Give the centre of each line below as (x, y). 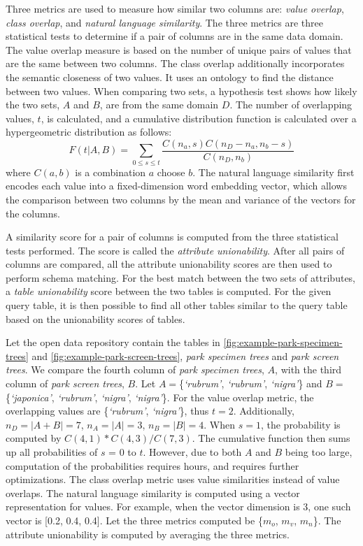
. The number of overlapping (291, 105)
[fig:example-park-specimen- (283, 342)
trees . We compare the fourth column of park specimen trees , (135, 369)
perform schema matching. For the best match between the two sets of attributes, (181, 277)
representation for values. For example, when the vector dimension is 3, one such (178, 507)
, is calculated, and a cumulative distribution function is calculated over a (199, 118)
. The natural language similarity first (273, 172)
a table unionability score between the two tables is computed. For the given (169, 291)
